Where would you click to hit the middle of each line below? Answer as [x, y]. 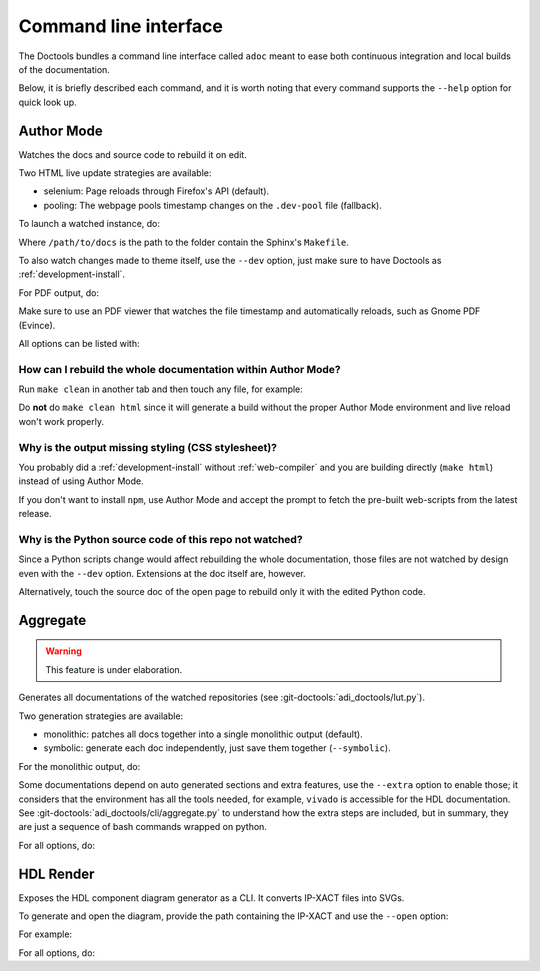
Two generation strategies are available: [101, 716]
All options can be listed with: [79, 343]
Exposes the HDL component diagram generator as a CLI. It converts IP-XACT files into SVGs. [211, 897]
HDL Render [56, 873]
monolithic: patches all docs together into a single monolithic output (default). [203, 734]
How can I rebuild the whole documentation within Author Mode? [180, 369]
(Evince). [37, 325]
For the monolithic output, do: [79, 766]
